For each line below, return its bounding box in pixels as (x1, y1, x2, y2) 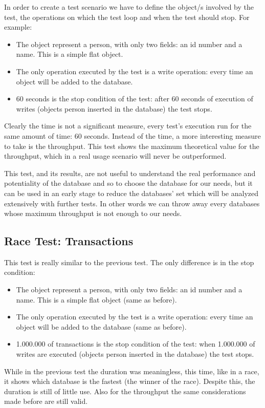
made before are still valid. (4, 396, 88, 406)
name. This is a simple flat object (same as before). (16, 294, 177, 305)
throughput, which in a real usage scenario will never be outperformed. (4, 151, 227, 161)
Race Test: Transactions (4, 233, 134, 249)
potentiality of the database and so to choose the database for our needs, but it (4, 178, 253, 188)
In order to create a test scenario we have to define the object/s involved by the (4, 2, 254, 12)
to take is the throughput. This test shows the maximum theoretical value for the (4, 140, 259, 151)
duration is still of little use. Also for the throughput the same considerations (4, 385, 246, 396)
